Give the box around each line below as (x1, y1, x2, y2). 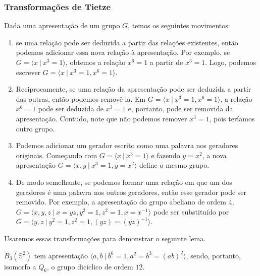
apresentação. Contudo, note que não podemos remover (16, 113, 187, 123)
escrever (16, 66, 41, 77)
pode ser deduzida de (38, 103, 104, 114)
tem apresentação (34, 250, 88, 260)
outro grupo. (16, 123, 55, 133)
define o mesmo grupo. (139, 160, 210, 170)
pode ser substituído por (153, 206, 229, 217)
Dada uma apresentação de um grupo (4, 20, 120, 31)
